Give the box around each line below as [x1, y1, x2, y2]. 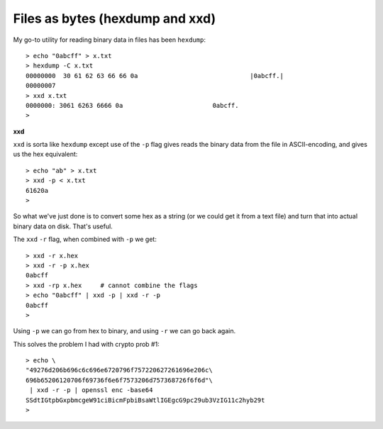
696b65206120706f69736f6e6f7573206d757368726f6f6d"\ [26, 376, 213, 384]
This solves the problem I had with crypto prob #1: [13, 340, 160, 348]
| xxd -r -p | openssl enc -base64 [29, 386, 153, 394]
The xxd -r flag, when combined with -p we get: [13, 235, 157, 244]
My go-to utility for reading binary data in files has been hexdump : [13, 35, 206, 44]
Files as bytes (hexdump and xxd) [13, 11, 216, 26]
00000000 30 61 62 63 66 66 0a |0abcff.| [26, 72, 284, 79]
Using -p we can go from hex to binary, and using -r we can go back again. [13, 327, 236, 335]
